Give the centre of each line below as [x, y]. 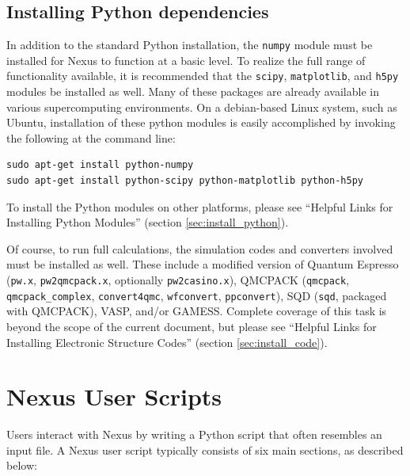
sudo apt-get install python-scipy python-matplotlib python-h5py [185, 181]
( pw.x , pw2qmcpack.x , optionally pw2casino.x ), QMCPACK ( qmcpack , [178, 280]
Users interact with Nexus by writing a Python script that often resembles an [194, 434]
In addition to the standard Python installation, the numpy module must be [190, 45]
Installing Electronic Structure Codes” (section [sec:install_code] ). [167, 342]
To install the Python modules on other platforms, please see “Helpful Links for [200, 206]
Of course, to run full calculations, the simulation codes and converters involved [200, 248]
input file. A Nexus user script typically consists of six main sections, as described [205, 449]
